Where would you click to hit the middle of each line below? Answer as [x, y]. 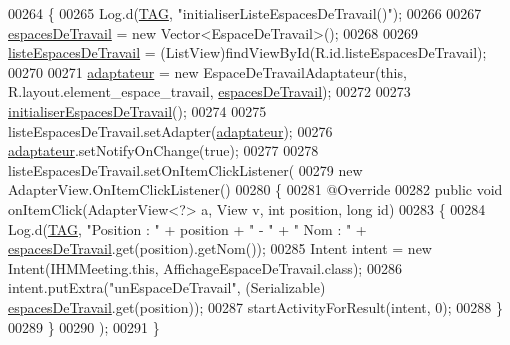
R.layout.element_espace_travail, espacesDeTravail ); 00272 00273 [209, 91]
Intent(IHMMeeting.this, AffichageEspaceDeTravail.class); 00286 [205, 267]
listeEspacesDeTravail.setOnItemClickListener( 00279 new [185, 169]
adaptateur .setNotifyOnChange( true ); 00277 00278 [163, 150]
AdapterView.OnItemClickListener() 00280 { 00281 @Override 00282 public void [255, 189]
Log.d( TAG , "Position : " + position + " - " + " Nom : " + [187, 228]
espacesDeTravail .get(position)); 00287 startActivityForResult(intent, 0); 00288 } [255, 306]
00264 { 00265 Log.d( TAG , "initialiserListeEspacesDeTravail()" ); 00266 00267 [245, 13]
